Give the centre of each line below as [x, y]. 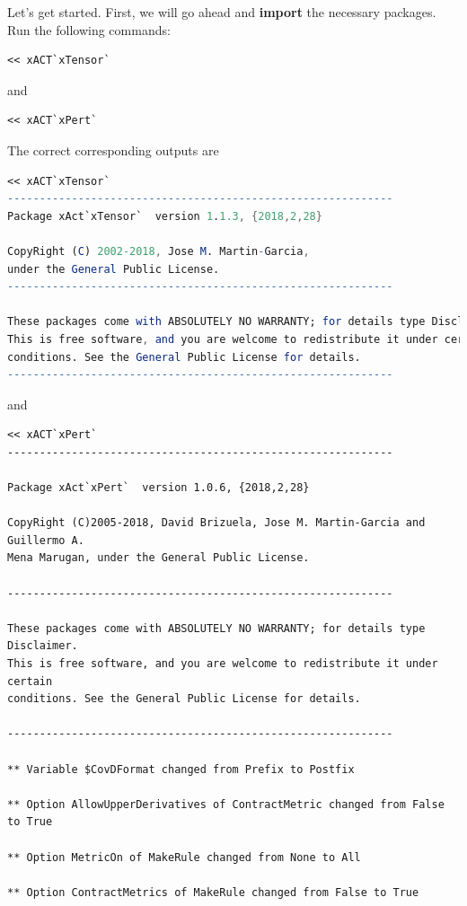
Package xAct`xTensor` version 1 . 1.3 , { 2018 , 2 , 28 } [165, 216]
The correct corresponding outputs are [113, 150]
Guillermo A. [46, 540]
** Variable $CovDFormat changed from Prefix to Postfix [181, 769]
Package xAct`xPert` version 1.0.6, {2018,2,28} [159, 488]
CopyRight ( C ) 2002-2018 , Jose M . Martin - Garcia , [159, 251]
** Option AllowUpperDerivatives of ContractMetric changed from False [226, 804]
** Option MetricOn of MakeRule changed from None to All [184, 857]
